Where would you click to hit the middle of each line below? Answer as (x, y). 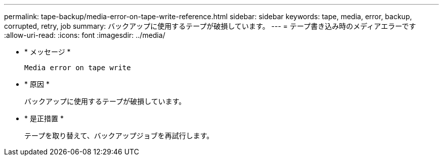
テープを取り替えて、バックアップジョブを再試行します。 (119, 136)
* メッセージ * (48, 52)
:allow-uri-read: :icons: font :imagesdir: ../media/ (85, 35)
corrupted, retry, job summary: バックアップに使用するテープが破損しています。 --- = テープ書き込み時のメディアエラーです (210, 26)
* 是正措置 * (44, 118)
